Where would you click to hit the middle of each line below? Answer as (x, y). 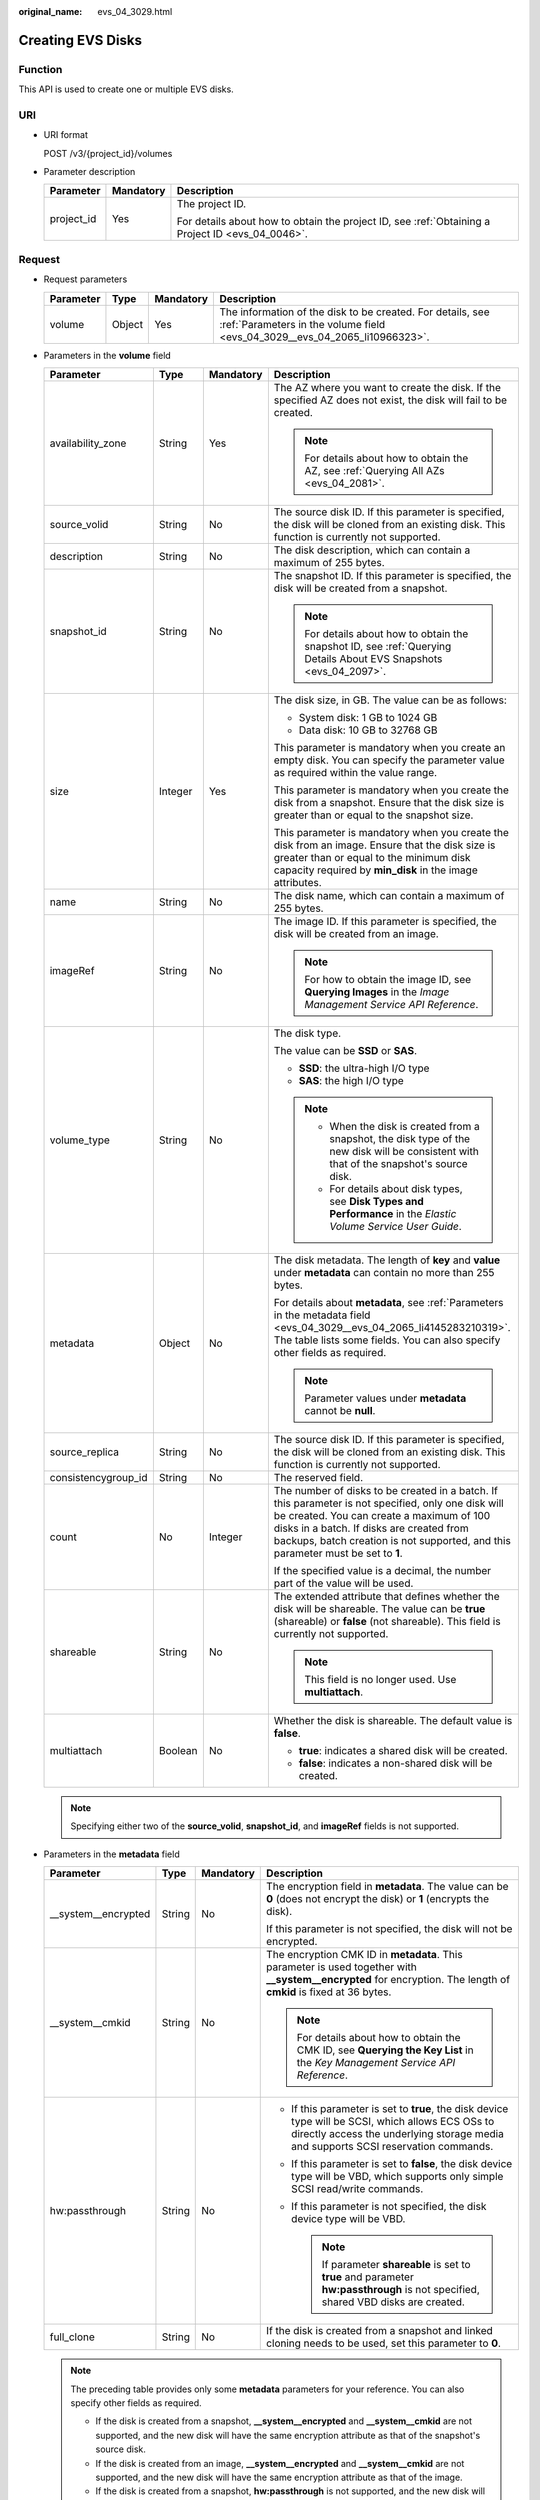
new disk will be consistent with (404, 1151)
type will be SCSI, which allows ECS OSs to (393, 2122)
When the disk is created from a (404, 1126)
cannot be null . (340, 1410)
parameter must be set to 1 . (338, 1553)
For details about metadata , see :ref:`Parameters (388, 1302)
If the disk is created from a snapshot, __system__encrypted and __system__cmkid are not (284, 2421)
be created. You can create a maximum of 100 (382, 1515)
